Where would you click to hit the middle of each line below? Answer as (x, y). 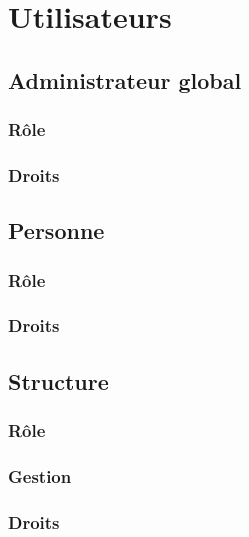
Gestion (40, 475)
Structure (58, 380)
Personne (56, 230)
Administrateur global (125, 79)
